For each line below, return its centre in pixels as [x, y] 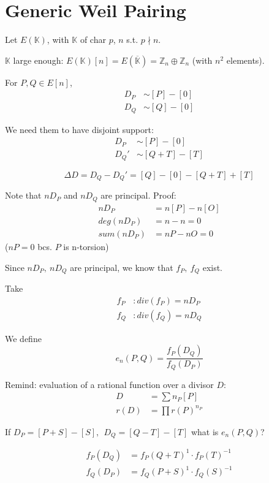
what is [205, 431]
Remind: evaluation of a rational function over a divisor [109, 384]
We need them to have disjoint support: [79, 129]
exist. [213, 267]
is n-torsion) [86, 246]
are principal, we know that [122, 267]
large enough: [38, 60]
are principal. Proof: [138, 195]
